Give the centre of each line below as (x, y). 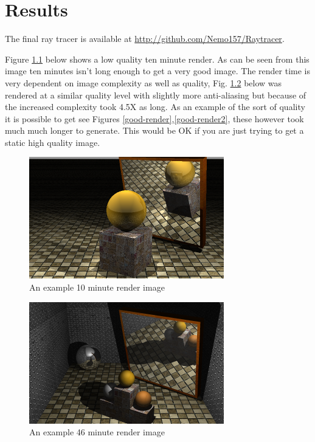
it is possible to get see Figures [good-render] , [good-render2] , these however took (154, 118)
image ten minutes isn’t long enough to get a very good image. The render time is (157, 71)
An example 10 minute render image (97, 287)
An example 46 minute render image (97, 432)
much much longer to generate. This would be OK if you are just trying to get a (154, 130)
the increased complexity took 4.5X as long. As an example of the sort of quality (155, 107)
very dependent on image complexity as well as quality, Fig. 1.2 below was (144, 82)
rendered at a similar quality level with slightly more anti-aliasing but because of (156, 95)
